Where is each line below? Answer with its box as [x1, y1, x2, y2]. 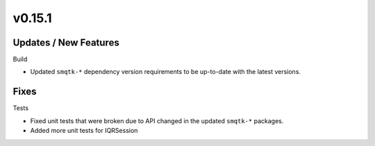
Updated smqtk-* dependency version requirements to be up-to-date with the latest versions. [30, 68, 301, 76]
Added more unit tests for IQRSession [30, 127, 138, 135]
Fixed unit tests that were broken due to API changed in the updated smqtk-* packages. [30, 116, 284, 125]
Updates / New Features [12, 37, 119, 48]
